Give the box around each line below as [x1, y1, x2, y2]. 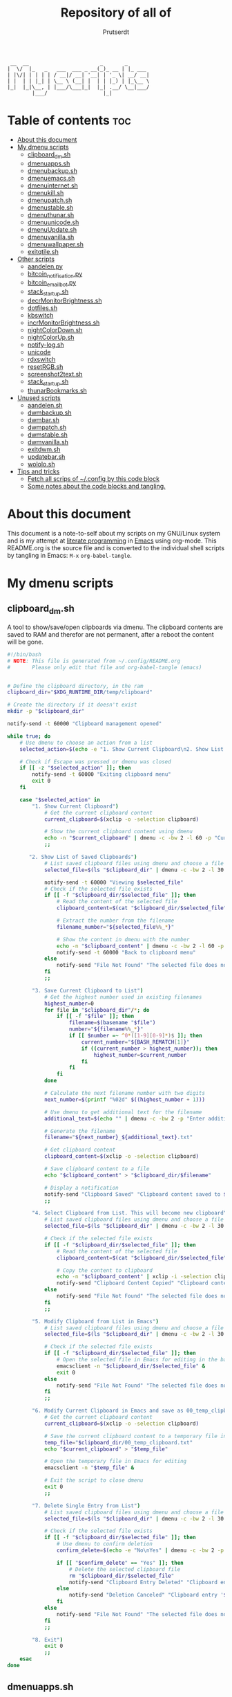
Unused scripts [17, 393, 61, 402]
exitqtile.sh [27, 247, 59, 255]
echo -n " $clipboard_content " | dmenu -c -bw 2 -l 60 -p [56, 943, 224, 950]
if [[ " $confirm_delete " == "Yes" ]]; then [56, 1559, 184, 1566]
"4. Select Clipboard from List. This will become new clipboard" [32, 1210, 227, 1217]
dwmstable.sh [27, 430, 68, 439]
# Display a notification [43, 1184, 119, 1191]
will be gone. [7, 637, 43, 646]
